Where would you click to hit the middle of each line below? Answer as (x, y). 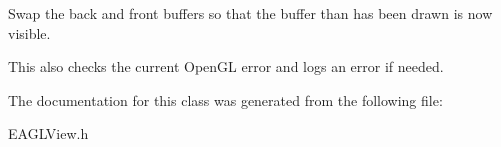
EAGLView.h (48, 133)
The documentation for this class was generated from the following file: (225, 99)
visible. (29, 32)
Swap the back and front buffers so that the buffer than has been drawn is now (250, 13)
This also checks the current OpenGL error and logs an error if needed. (226, 66)
